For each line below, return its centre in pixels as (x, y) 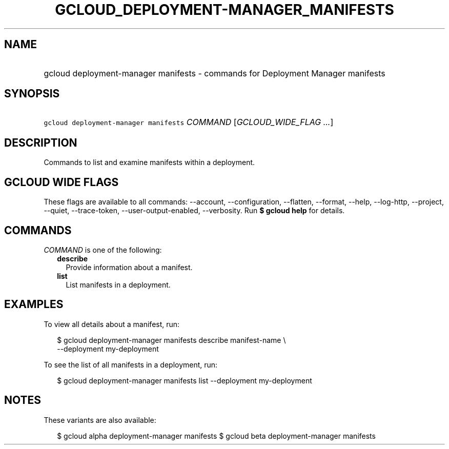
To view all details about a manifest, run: (112, 324)
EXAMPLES (34, 304)
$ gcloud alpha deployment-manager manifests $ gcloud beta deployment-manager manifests (216, 436)
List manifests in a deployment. (118, 284)
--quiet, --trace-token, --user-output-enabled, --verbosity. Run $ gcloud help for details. (194, 211)
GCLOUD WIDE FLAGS (62, 182)
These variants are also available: (100, 420)
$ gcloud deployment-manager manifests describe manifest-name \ (171, 340)
